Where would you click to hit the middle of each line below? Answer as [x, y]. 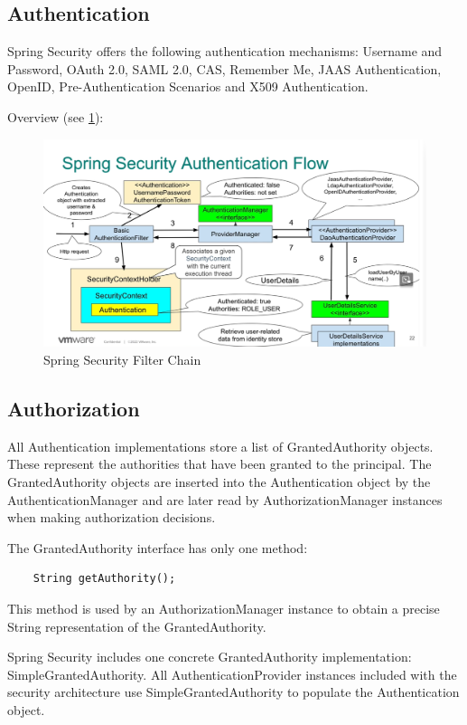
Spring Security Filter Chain [122, 359]
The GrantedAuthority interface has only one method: [158, 547]
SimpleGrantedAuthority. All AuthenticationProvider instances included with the [232, 674]
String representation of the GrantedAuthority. [137, 626]
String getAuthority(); [104, 579]
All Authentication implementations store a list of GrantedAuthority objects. [220, 446]
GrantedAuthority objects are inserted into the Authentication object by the [219, 481]
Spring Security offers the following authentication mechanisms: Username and [225, 51]
